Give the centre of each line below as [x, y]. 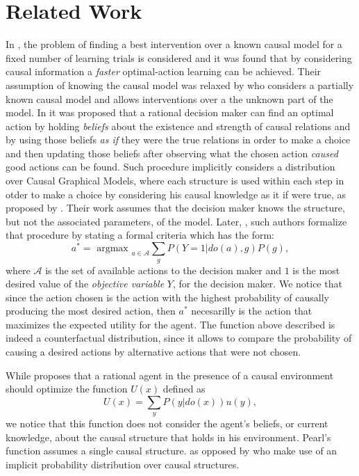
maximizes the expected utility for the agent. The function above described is [170, 324]
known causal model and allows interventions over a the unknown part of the [169, 98]
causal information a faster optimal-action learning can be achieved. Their [164, 71]
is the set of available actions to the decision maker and [163, 270]
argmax [112, 249]
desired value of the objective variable [85, 284]
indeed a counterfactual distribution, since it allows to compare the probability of [179, 338]
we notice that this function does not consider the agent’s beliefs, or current [167, 423]
